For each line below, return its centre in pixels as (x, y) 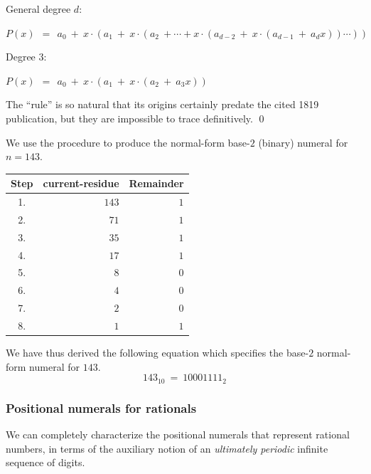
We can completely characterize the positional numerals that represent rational (178, 434)
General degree (38, 9)
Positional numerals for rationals (101, 407)
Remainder (156, 183)
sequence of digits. (45, 462)
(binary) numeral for (303, 142)
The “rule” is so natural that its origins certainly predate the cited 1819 (162, 104)
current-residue (81, 183)
